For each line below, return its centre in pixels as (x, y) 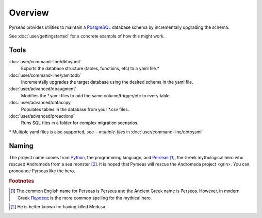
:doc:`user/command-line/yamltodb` (45, 75)
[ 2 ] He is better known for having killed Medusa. (58, 207)
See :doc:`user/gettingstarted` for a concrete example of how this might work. (87, 36)
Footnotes (22, 181)
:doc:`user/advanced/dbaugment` (43, 89)
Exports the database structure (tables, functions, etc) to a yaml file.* (90, 69)
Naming (21, 146)
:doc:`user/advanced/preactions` (42, 116)
